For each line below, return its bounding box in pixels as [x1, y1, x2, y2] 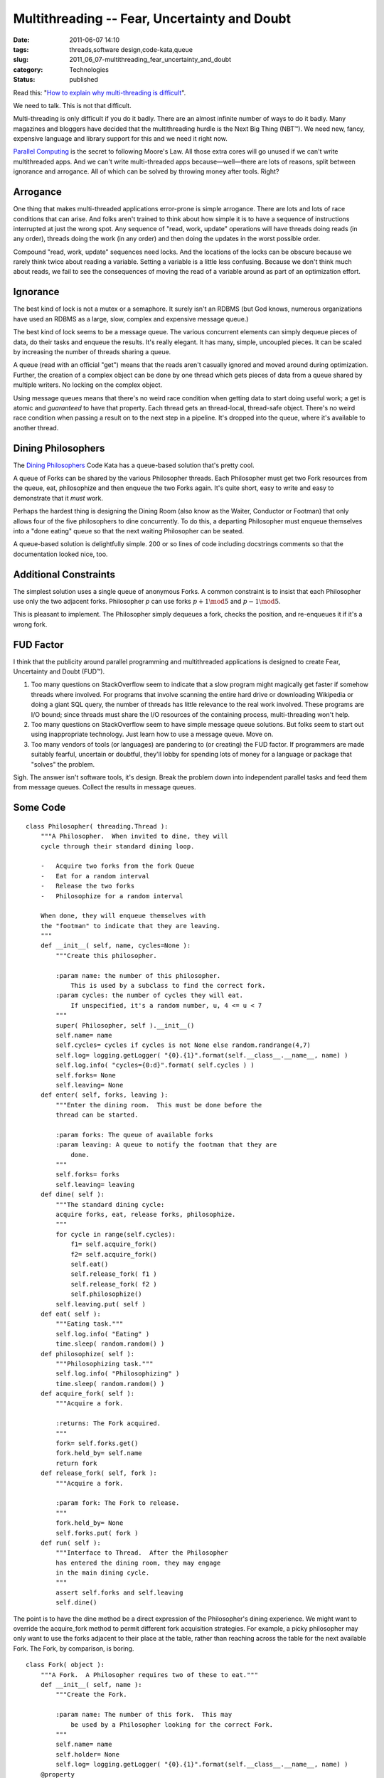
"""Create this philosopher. [55, 952, 158, 959]
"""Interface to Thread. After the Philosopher [55, 1549, 229, 1557]
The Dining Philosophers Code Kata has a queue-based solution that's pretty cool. [13, 461, 255, 469]
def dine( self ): [40, 1191, 105, 1198]
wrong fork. [13, 619, 48, 629]
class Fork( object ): [26, 1661, 105, 1669]
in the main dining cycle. [55, 1569, 150, 1577]
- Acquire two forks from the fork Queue [40, 862, 195, 871]
